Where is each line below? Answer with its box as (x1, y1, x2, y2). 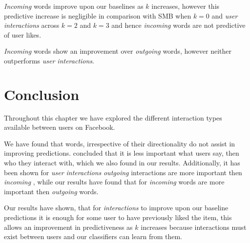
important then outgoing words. (4, 186, 99, 196)
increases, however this (151, 1, 220, 11)
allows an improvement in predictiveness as (4, 222, 133, 232)
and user (211, 10, 238, 20)
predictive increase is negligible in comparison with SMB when (4, 10, 191, 20)
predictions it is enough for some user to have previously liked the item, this (4, 212, 232, 223)
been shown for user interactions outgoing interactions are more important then (4, 167, 242, 177)
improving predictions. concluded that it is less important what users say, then (4, 148, 239, 158)
